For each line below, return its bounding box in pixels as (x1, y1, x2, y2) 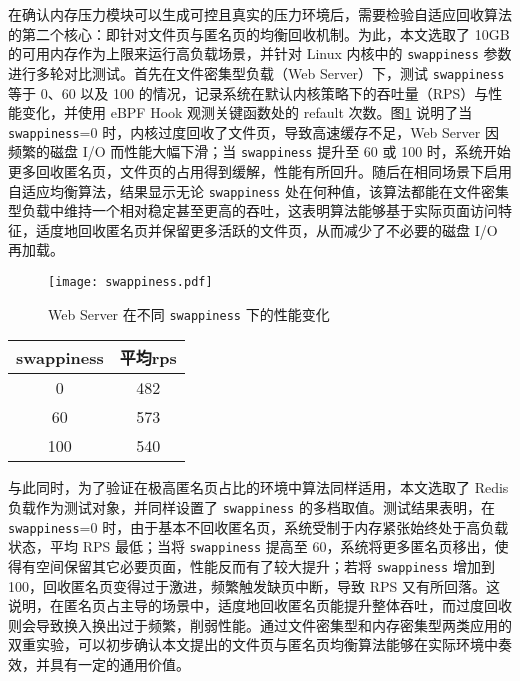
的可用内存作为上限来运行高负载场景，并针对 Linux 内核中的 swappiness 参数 (8, 43, 512, 64)
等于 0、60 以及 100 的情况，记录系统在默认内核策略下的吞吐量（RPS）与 (8, 82, 489, 103)
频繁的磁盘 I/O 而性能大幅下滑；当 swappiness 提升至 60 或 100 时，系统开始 (8, 141, 511, 162)
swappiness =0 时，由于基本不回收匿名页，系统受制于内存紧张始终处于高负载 (8, 516, 509, 537)
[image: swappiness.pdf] (48, 275, 213, 290)
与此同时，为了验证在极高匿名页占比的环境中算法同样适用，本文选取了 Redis (8, 477, 509, 498)
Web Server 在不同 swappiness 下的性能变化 (48, 303, 330, 324)
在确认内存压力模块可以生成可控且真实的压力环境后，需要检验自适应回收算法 (8, 4, 512, 24)
